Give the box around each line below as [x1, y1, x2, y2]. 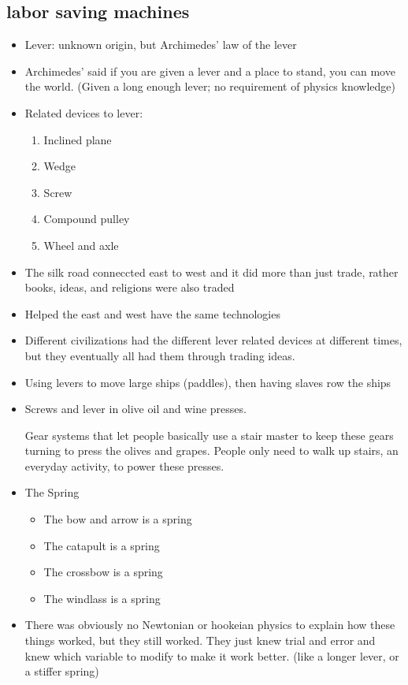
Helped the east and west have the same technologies [24, 305, 280, 322]
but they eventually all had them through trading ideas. [24, 347, 295, 363]
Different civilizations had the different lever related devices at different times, [24, 332, 402, 348]
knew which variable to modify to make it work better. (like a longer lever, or [24, 647, 399, 664]
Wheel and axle [43, 236, 119, 253]
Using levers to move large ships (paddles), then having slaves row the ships [24, 374, 391, 390]
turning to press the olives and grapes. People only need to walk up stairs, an [24, 442, 399, 459]
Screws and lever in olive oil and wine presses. [24, 400, 247, 417]
